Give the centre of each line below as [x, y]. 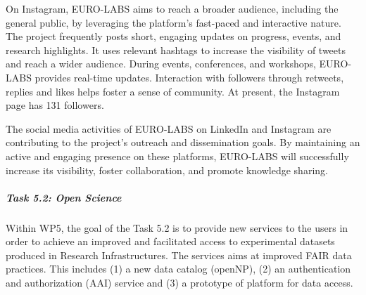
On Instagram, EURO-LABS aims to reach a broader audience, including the [172, 8]
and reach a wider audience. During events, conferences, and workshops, [161, 64]
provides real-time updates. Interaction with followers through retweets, [189, 77]
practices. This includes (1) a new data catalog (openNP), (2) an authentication [178, 269]
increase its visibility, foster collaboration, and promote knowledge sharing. [167, 170]
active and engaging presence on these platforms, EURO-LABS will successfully [177, 156]
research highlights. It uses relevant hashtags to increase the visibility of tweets [176, 50]
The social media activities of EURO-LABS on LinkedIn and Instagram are [169, 128]
